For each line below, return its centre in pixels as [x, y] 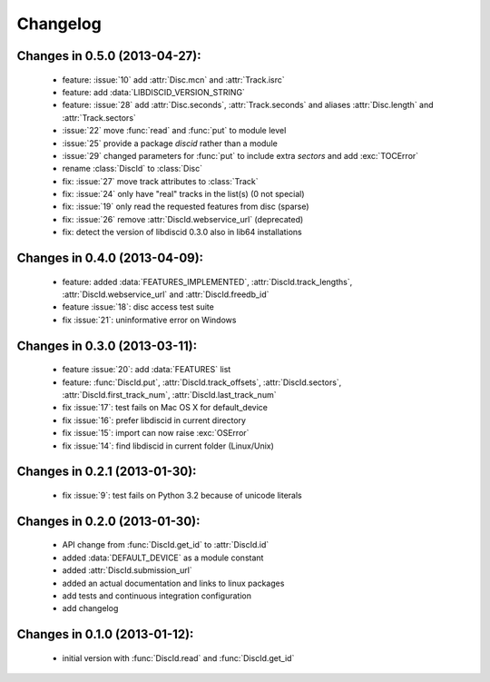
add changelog [90, 608]
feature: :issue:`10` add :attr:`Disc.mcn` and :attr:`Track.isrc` [173, 79]
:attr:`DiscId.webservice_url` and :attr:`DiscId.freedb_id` [166, 294]
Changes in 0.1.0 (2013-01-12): [105, 634]
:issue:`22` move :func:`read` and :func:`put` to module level [174, 131]
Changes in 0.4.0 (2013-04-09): [110, 258]
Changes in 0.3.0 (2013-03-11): [107, 346]
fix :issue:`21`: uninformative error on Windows [149, 320]
